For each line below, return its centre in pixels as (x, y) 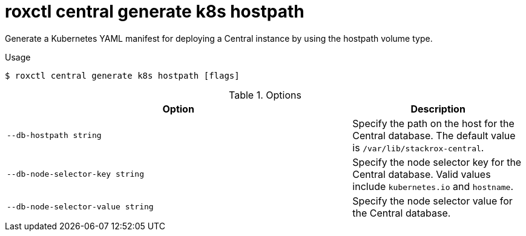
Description (438, 109)
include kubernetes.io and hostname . (433, 186)
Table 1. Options (265, 95)
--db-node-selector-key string (75, 174)
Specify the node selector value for (432, 201)
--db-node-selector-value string (80, 207)
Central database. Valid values (422, 174)
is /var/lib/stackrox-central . (418, 147)
